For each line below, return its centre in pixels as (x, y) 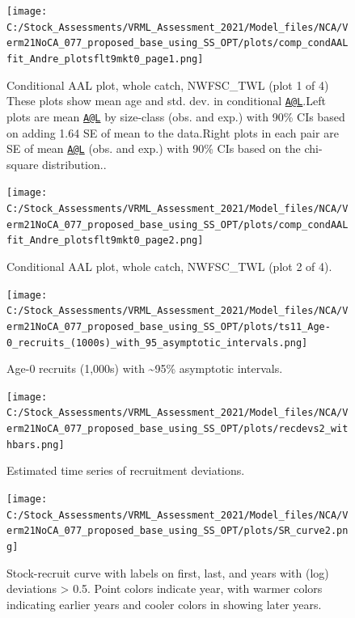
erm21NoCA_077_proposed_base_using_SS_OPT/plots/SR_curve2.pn (177, 531)
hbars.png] (36, 444)
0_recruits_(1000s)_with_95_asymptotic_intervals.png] (157, 343)
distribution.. (74, 164)
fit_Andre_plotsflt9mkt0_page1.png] (105, 59)
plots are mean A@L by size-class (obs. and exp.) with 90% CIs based (176, 116)
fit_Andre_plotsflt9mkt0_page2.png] (105, 241)
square (23, 164)
